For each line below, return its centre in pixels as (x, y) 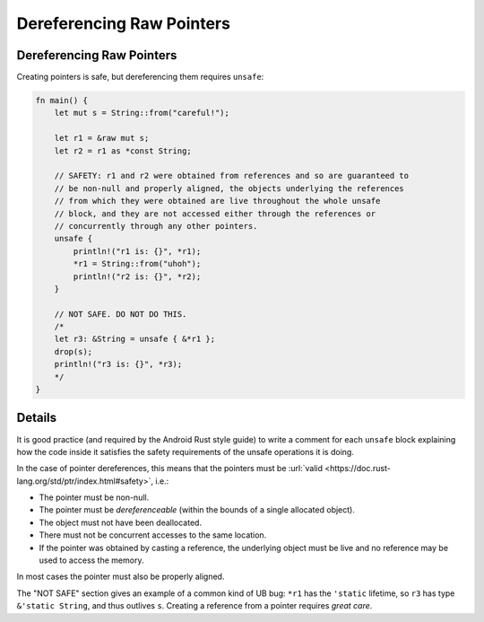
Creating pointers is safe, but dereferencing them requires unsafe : (140, 77)
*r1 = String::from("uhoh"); (137, 264)
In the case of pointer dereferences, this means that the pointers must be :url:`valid (169, 469)
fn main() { (62, 101)
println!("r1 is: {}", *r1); (137, 251)
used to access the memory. (91, 560)
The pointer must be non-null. (94, 497)
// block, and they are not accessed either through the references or (215, 214)
